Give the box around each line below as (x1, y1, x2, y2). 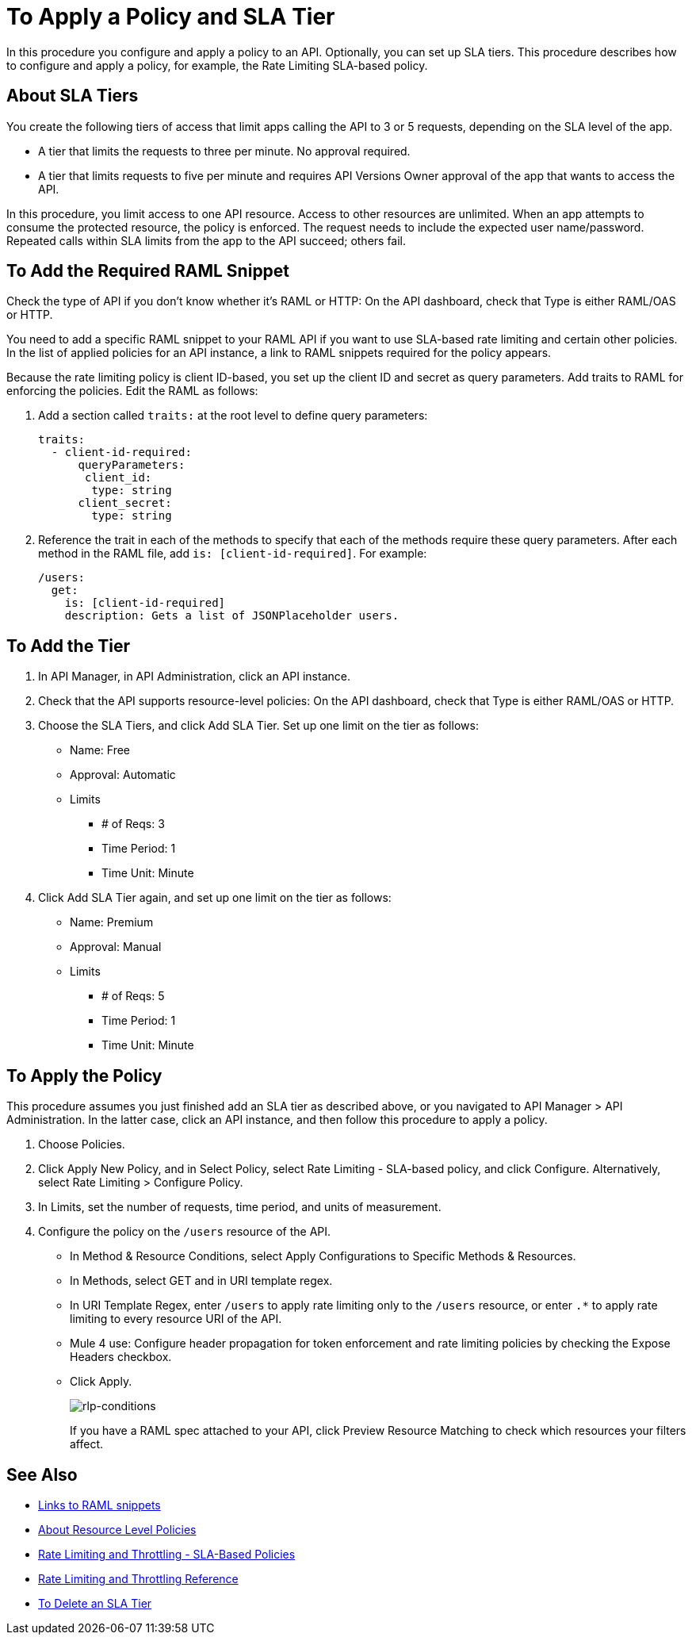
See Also (6, 1464, 78, 1485)
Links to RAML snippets (38, 1497, 161, 1512)
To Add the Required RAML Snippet (6, 261, 290, 282)
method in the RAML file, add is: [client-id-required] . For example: (38, 546, 427, 561)
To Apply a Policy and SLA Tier (6, 3, 335, 30)
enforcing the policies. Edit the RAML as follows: (6, 384, 258, 398)
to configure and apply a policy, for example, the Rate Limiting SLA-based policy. (6, 58, 428, 72)
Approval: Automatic (70, 768, 176, 782)
